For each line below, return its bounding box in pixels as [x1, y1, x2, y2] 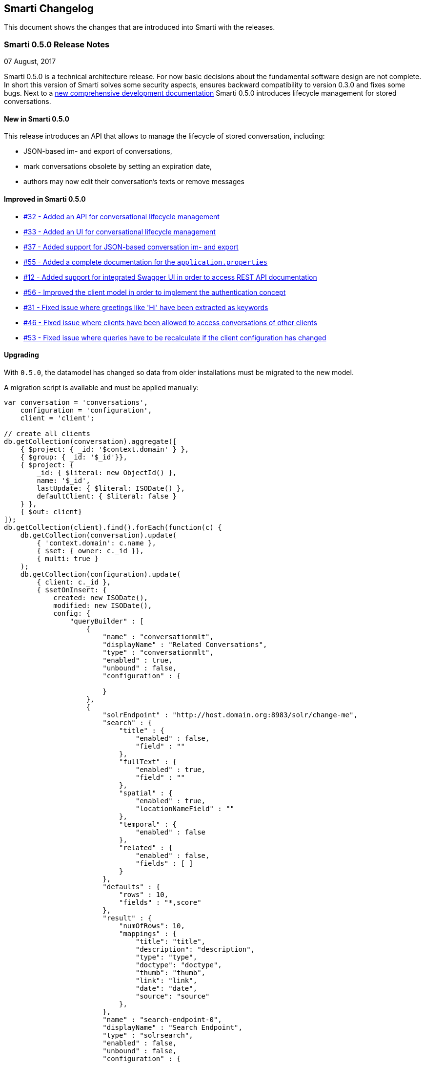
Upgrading [4, 351, 39, 359]
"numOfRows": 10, [119, 921, 185, 930]
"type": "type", [135, 953, 198, 961]
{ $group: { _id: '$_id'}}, [20, 453, 127, 461]
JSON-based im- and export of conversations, [23, 147, 172, 156]
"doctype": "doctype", [135, 961, 222, 969]
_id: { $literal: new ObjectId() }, [37, 468, 177, 477]
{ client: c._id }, [37, 578, 111, 586]
